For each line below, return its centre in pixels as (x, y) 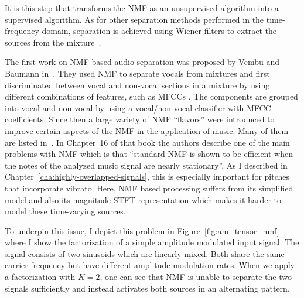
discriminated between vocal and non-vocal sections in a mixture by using (137, 85)
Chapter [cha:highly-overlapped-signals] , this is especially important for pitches (147, 177)
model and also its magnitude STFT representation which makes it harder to (143, 199)
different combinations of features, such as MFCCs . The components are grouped (151, 96)
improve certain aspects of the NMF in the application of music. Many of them (147, 130)
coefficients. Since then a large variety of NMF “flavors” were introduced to (140, 119)
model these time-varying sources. (65, 211)
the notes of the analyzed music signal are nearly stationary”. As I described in (146, 165)
